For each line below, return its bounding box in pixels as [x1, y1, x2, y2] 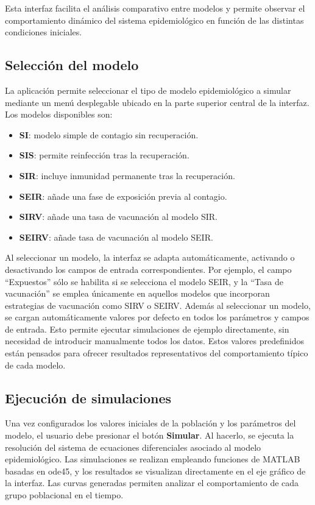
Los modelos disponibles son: [5, 108, 113, 121]
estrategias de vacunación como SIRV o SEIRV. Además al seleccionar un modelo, [5, 298, 311, 311]
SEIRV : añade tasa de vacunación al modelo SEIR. [19, 230, 213, 243]
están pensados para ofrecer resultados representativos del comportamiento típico [5, 347, 308, 359]
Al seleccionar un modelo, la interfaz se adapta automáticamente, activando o [5, 251, 295, 264]
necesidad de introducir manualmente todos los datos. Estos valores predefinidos [5, 334, 304, 347]
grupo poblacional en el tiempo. [5, 489, 124, 501]
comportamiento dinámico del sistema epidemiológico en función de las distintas [5, 13, 304, 26]
